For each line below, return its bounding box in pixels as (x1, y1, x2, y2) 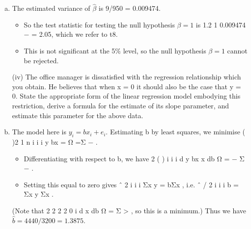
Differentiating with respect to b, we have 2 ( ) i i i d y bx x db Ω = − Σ (24, 153, 245, 163)
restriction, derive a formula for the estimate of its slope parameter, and (12, 100, 229, 110)
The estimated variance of (12, 3, 90, 13)
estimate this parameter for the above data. (12, 110, 143, 120)
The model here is (12, 127, 66, 137)
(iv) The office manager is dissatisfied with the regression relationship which (12, 72, 241, 82)
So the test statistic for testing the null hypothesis (24, 19, 175, 29)
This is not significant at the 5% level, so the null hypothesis (24, 46, 206, 55)
